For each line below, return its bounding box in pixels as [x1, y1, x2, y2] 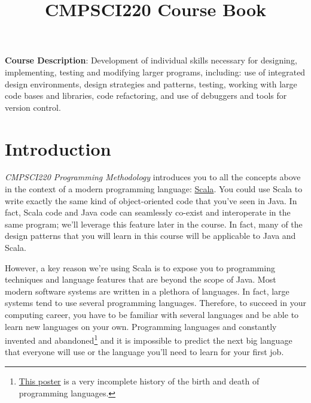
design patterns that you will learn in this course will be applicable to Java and [5, 229, 296, 242]
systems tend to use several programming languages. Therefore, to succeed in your [5, 296, 306, 309]
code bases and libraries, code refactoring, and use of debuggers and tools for [5, 89, 287, 102]
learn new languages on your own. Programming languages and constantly [5, 320, 277, 332]
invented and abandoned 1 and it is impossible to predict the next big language [5, 332, 292, 346]
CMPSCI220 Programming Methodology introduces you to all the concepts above [5, 171, 301, 183]
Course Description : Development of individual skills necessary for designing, [5, 54, 297, 66]
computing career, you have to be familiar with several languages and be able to [5, 308, 299, 320]
